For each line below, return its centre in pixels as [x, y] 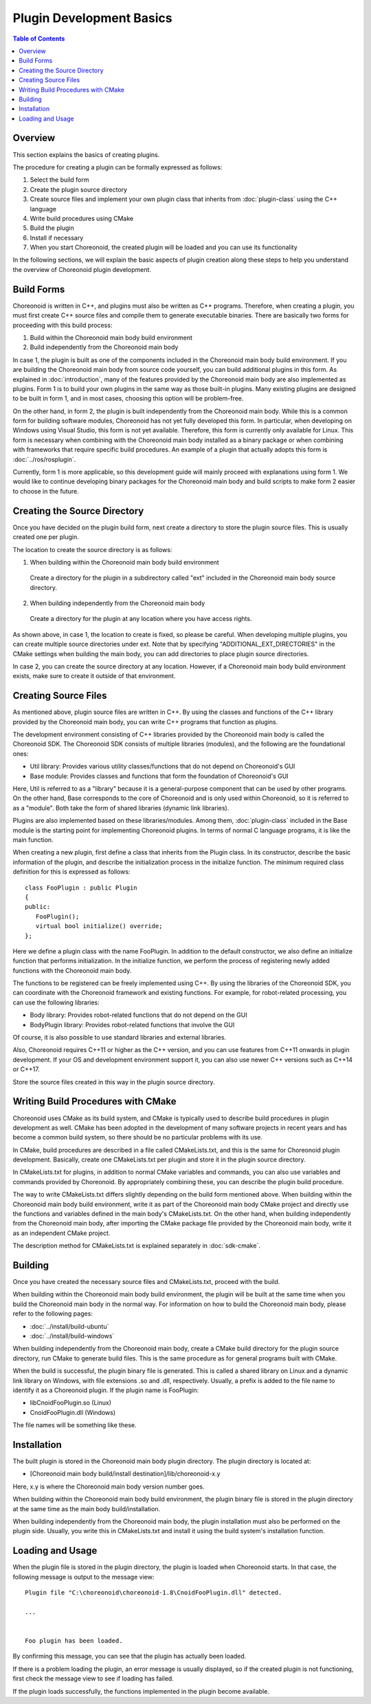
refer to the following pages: [53, 1314]
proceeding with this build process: [63, 325]
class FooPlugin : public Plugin [81, 887]
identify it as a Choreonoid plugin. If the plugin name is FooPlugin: [106, 1390]
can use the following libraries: [56, 1002]
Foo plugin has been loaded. [74, 1641]
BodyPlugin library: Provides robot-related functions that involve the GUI [132, 1024]
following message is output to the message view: [83, 1577]
